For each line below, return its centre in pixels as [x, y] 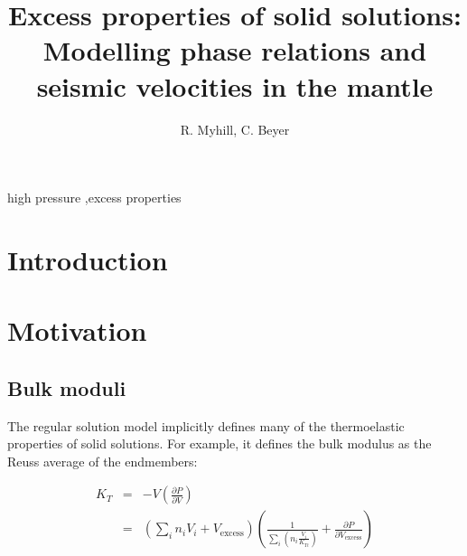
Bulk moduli [67, 387]
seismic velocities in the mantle [235, 85]
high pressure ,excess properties [94, 198]
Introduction [88, 259]
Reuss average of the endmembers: [103, 461]
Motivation [77, 330]
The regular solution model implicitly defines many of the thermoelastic [206, 425]
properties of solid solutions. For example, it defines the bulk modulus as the [219, 443]
